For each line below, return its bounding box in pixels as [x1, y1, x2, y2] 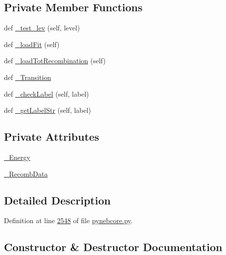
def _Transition [4, 72, 51, 82]
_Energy [4, 152, 30, 162]
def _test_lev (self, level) [4, 23, 80, 33]
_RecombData [4, 168, 48, 178]
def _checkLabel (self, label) [4, 88, 89, 99]
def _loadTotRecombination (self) [4, 55, 106, 66]
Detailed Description [4, 192, 111, 207]
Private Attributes [4, 129, 99, 144]
